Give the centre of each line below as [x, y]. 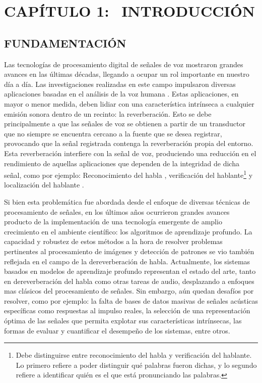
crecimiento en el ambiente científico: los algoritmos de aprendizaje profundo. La [128, 231]
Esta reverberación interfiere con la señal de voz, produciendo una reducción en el [130, 153]
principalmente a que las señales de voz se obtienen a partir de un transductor [125, 124]
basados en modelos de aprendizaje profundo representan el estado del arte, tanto [130, 271]
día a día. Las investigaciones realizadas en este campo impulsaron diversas [120, 84]
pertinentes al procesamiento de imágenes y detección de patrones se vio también [129, 251]
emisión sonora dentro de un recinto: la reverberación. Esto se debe [108, 113]
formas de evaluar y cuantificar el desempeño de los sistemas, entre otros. [117, 330]
